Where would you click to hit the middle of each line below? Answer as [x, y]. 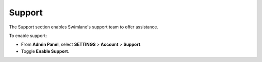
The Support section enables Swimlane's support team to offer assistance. [84, 27]
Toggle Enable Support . [45, 51]
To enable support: [28, 36]
